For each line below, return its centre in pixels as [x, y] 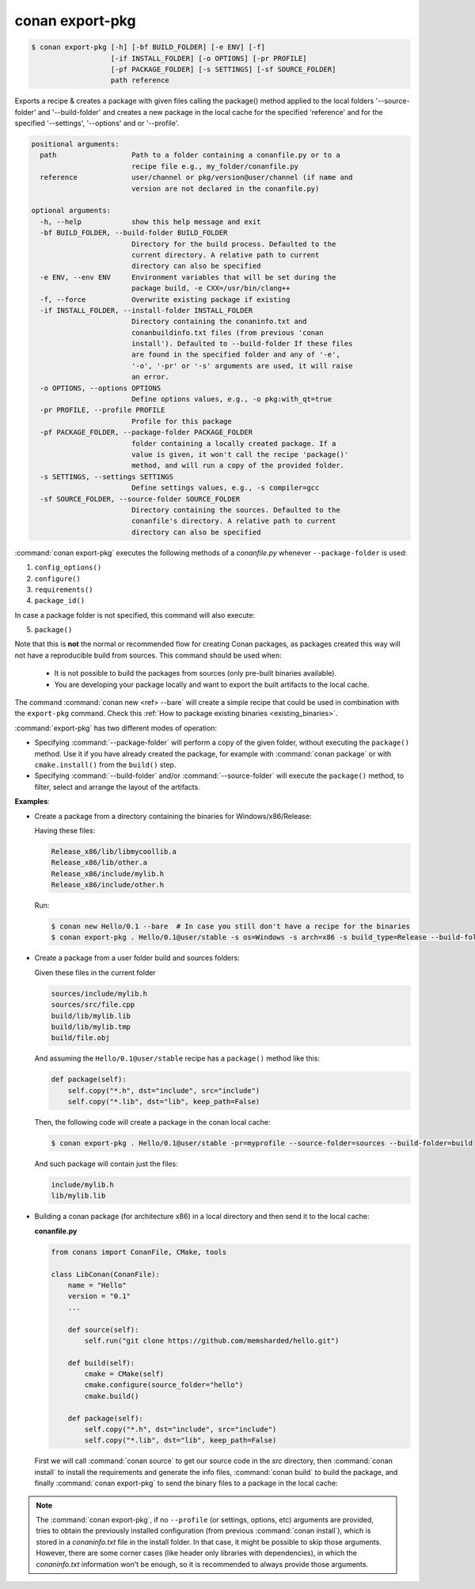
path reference [140, 80]
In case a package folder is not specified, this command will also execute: [135, 615]
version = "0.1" [99, 1296]
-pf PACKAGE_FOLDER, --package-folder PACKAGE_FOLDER [146, 432]
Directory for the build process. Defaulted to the [234, 244]
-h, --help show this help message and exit [150, 221]
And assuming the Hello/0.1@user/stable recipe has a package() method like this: [177, 1058]
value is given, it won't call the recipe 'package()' [240, 454]
